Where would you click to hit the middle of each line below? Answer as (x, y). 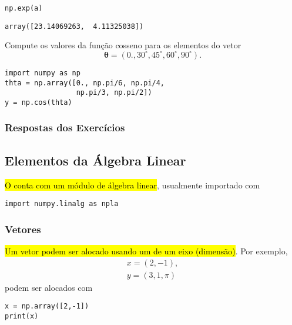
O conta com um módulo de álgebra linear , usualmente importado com (132, 185)
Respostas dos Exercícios (65, 127)
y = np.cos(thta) (38, 102)
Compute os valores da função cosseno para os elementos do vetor (123, 45)
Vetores (23, 229)
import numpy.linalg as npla (62, 204)
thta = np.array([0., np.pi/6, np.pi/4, (85, 83)
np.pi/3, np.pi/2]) (114, 93)
